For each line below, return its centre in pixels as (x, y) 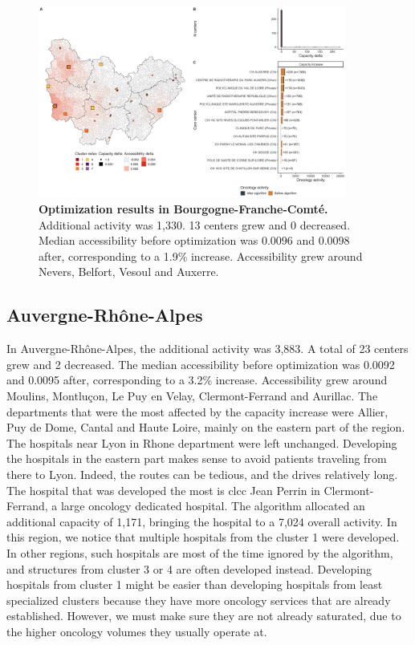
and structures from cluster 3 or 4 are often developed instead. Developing (189, 568)
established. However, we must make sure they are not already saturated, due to (204, 616)
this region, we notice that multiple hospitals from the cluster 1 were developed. (203, 537)
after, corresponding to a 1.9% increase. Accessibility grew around (201, 256)
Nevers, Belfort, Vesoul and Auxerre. (129, 272)
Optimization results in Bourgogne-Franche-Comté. (183, 209)
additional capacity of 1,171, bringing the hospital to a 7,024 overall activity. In (202, 521)
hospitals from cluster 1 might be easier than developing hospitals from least (195, 584)
